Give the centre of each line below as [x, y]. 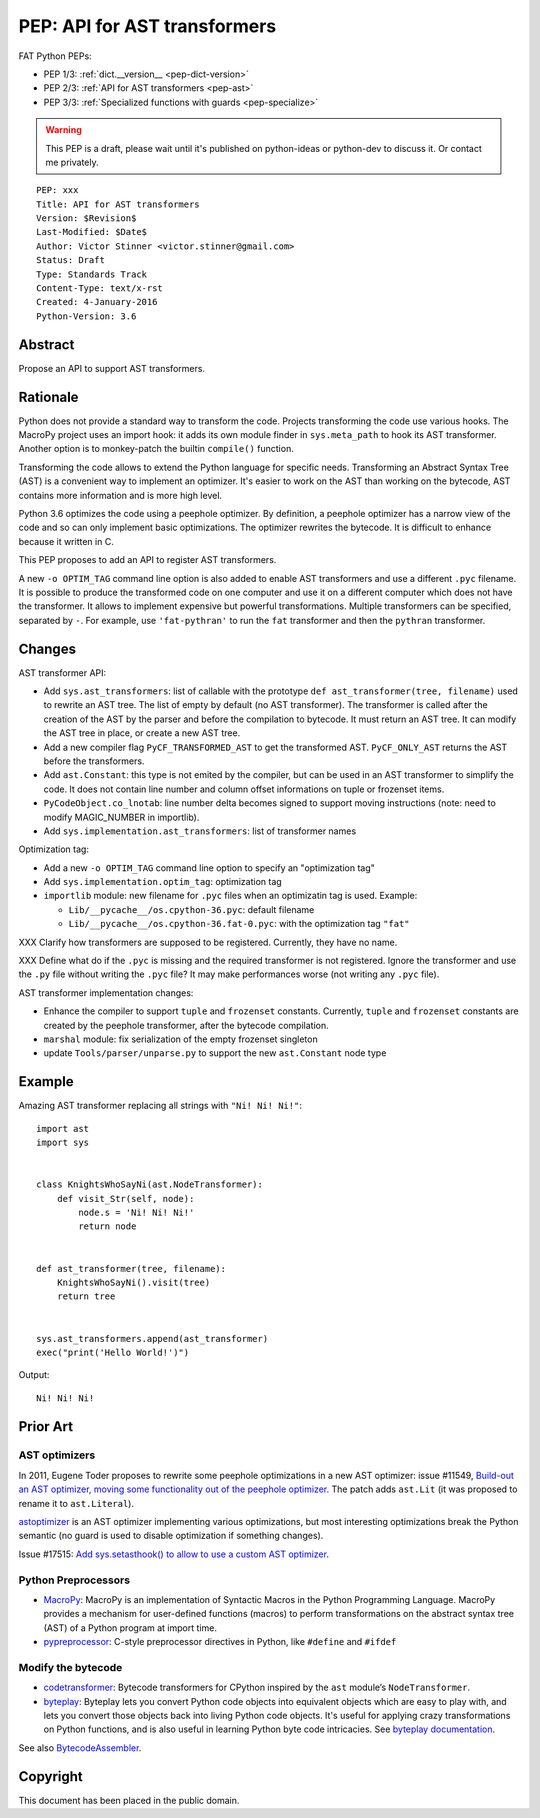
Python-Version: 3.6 [86, 316]
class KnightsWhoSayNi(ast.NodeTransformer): [150, 1184]
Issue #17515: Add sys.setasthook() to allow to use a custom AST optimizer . [174, 1554]
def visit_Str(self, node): [125, 1198]
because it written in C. [66, 541]
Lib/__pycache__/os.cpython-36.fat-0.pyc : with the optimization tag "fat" [239, 924]
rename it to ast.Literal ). [76, 1503]
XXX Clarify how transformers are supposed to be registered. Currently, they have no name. [208, 942]
